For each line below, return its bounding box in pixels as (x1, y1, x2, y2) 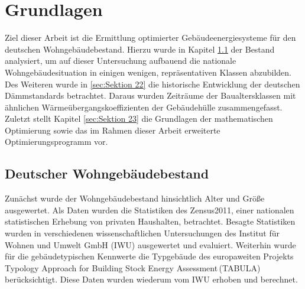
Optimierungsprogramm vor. (5, 135, 108, 148)
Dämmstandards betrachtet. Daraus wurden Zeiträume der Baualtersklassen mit (5, 89, 296, 102)
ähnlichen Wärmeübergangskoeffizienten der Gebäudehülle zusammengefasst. (5, 100, 283, 113)
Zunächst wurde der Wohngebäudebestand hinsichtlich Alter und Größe (5, 192, 265, 204)
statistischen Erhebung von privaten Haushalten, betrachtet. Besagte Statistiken (5, 215, 296, 228)
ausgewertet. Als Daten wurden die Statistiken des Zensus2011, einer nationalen (5, 203, 294, 216)
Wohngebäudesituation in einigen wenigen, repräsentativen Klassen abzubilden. (5, 66, 291, 78)
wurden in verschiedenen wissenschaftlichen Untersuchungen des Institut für (5, 227, 280, 239)
